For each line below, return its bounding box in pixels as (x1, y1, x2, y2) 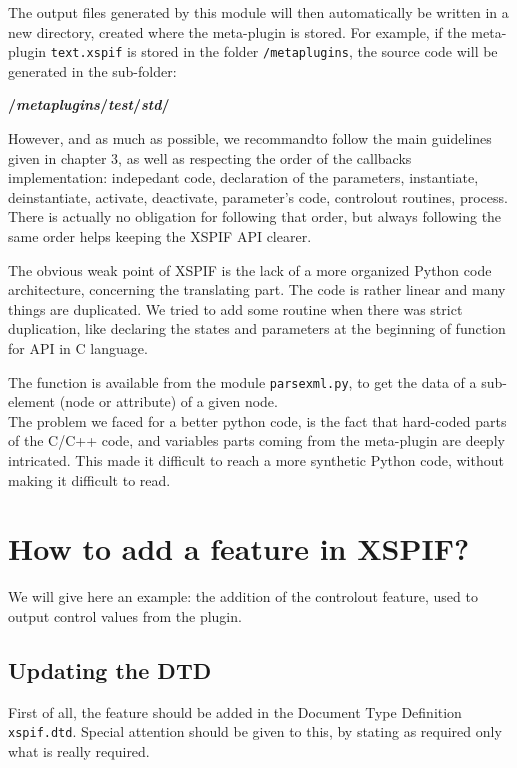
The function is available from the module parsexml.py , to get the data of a (8, 371, 477, 392)
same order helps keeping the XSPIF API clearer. (8, 226, 312, 246)
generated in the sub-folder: (8, 60, 177, 81)
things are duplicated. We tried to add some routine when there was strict (8, 298, 463, 319)
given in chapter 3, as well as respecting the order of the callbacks (8, 147, 412, 168)
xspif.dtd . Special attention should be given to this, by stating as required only (8, 721, 502, 742)
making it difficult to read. (8, 469, 171, 490)
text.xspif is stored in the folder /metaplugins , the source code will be (50, 41, 498, 62)
